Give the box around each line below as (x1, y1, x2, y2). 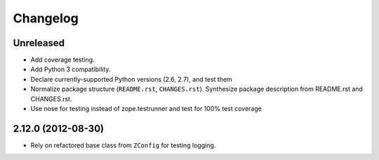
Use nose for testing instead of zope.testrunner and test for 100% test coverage (30, 105, 262, 113)
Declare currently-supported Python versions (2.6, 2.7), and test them (30, 75, 233, 83)
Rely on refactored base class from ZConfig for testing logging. (30, 140, 216, 150)
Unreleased (13, 37, 65, 49)
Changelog (13, 10, 79, 26)
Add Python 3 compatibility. (30, 65, 111, 73)
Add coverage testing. (30, 56, 95, 64)
